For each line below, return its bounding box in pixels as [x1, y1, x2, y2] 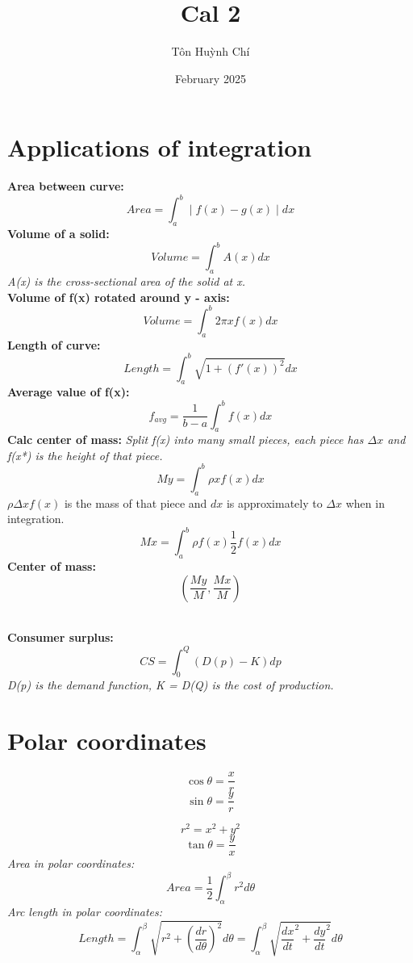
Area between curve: [7, 178, 124, 195]
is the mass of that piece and [64, 494, 207, 511]
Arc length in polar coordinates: [7, 903, 163, 920]
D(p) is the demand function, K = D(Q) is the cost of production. [7, 676, 334, 693]
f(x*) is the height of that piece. [7, 446, 163, 463]
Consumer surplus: [7, 629, 114, 646]
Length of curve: [7, 336, 101, 353]
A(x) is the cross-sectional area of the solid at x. [7, 273, 246, 290]
